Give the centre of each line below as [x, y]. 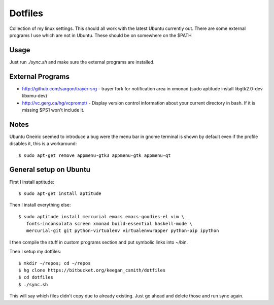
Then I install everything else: [40, 205]
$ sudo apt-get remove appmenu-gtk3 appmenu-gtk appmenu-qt [95, 155]
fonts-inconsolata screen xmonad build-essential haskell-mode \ [109, 224]
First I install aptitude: [32, 182]
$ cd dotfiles [36, 277]
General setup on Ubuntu [50, 170]
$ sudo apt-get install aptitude [60, 193]
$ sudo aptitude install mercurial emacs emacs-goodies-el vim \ [101, 216]
